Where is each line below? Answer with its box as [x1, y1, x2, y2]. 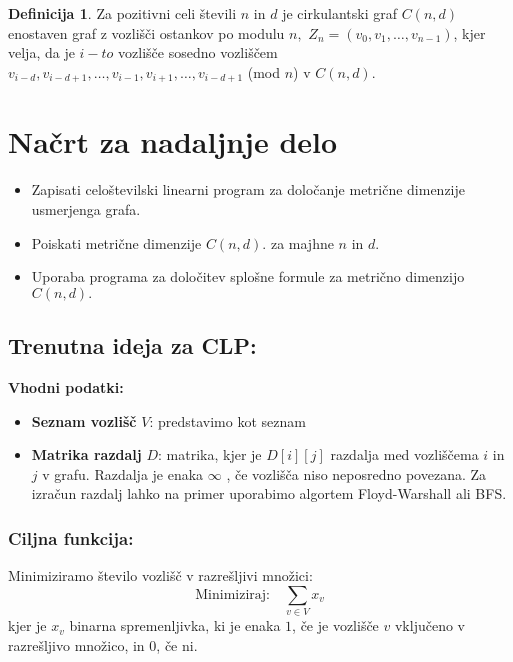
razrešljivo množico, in [8, 634, 145, 655]
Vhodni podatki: [8, 376, 124, 397]
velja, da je [8, 42, 75, 63]
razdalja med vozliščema [330, 444, 479, 465]
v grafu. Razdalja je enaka [42, 463, 204, 484]
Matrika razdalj [31, 444, 142, 465]
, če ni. [156, 634, 198, 655]
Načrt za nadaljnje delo [8, 121, 338, 162]
